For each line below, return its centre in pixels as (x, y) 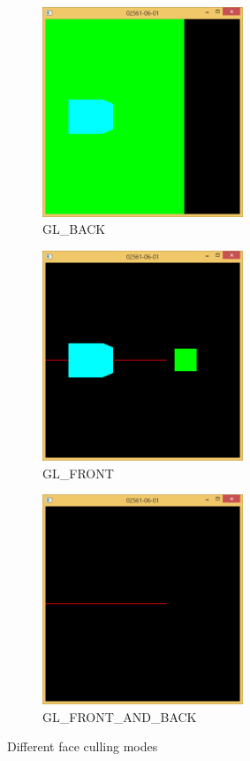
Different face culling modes (83, 746)
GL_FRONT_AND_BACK (120, 716)
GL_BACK (74, 229)
